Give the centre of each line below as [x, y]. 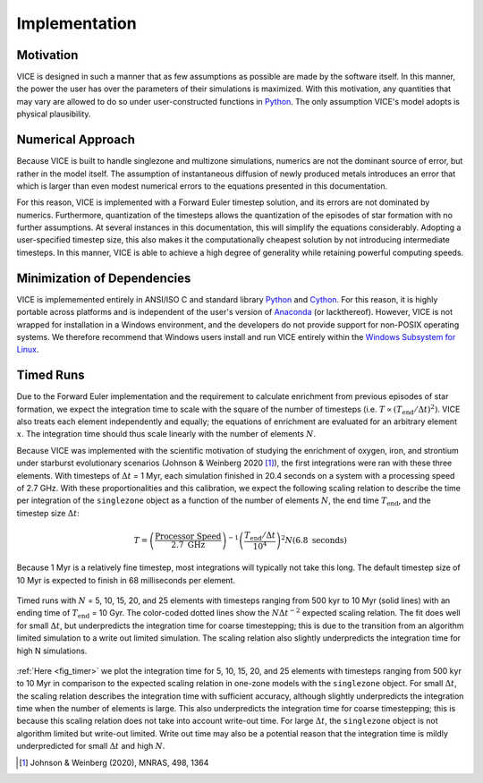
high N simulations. [52, 651]
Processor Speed [188, 536]
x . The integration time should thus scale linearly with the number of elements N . [166, 434]
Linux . [28, 350]
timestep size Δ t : [48, 513]
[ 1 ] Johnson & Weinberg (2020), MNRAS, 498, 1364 [114, 762]
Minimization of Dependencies [104, 278]
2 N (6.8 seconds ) [314, 539]
